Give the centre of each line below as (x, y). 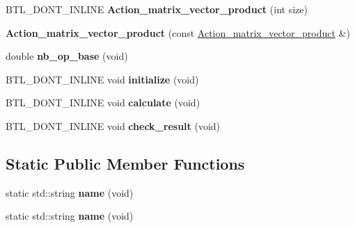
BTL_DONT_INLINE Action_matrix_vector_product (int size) (157, 9)
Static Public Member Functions (125, 163)
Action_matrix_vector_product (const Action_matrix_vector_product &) (178, 32)
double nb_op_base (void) (67, 56)
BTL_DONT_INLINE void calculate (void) (103, 103)
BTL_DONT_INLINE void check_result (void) (113, 125)
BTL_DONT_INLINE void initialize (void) (102, 79)
